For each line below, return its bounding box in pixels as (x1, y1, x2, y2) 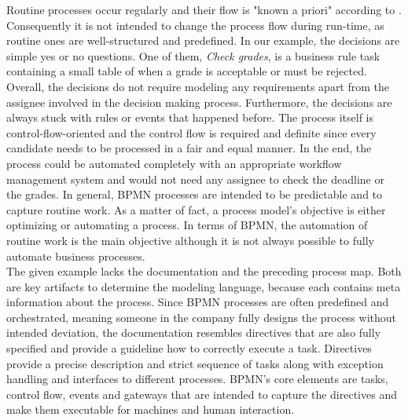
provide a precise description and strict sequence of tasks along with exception (6, 355, 384, 371)
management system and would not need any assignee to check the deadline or (6, 170, 384, 187)
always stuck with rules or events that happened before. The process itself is (6, 109, 374, 126)
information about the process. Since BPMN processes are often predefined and (6, 294, 389, 310)
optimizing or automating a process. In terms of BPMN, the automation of (6, 217, 368, 233)
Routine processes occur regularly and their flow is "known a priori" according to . (6, 2, 402, 17)
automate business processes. (6, 247, 145, 264)
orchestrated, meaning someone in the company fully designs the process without (6, 309, 397, 325)
